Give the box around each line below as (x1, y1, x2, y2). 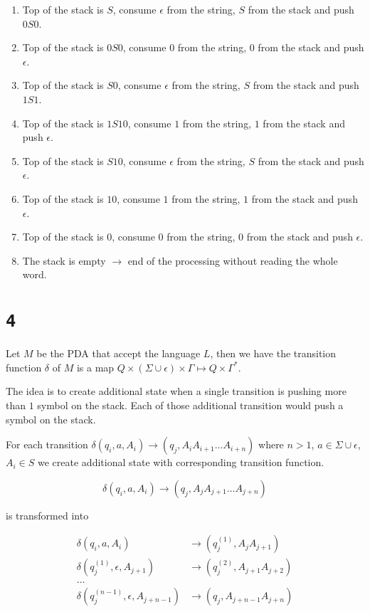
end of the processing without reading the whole (127, 253, 338, 268)
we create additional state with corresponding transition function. (38, 455, 324, 470)
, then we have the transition (210, 346, 337, 361)
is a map (76, 359, 115, 374)
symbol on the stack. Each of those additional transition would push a (37, 397, 344, 412)
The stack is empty (22, 253, 106, 268)
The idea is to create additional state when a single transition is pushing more (6, 384, 347, 399)
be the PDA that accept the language (36, 346, 201, 361)
